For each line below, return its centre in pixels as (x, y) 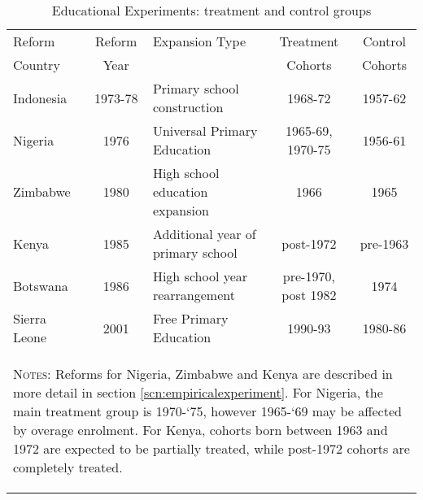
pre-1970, (309, 276)
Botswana (41, 285)
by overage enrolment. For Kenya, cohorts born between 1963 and (201, 430)
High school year (200, 276)
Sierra (30, 318)
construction (188, 107)
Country (37, 65)
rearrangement (194, 295)
